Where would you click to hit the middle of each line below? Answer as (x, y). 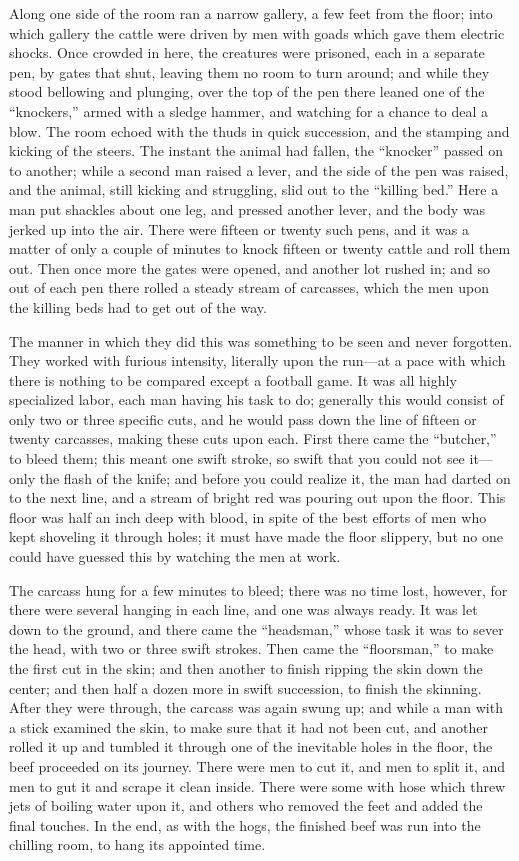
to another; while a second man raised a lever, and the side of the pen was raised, (259, 169)
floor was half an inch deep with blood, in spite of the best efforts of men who (248, 516)
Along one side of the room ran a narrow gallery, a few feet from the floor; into (251, 13)
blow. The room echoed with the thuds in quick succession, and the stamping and (259, 130)
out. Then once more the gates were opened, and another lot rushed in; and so (250, 267)
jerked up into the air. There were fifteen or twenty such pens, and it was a (239, 228)
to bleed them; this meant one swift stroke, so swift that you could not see (237, 458)
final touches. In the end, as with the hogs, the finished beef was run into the (245, 824)
